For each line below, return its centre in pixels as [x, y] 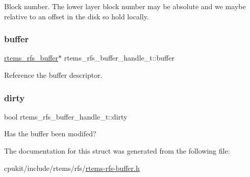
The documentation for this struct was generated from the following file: [117, 151]
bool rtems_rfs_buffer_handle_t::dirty [66, 116]
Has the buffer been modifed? [50, 134]
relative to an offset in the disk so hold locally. [77, 16]
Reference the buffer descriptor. [53, 75]
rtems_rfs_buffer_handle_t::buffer [119, 58]
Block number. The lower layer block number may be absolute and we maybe [125, 6]
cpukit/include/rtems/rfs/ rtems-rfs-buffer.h [72, 168]
